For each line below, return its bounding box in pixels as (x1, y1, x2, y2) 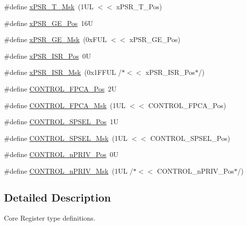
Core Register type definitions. (4, 212, 96, 223)
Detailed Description (4, 189, 111, 204)
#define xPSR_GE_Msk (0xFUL (4, 34, 107, 45)
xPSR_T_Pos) (116, 1, 162, 11)
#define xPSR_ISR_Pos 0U (4, 50, 91, 61)
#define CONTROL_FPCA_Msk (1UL (4, 100, 126, 110)
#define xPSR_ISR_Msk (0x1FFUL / (4, 67, 122, 77)
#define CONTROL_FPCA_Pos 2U (4, 83, 117, 93)
